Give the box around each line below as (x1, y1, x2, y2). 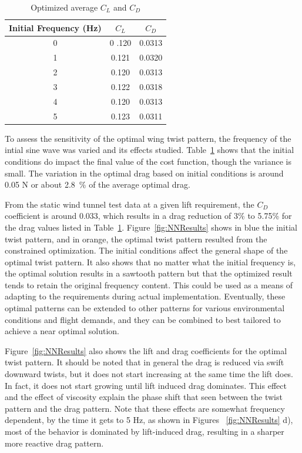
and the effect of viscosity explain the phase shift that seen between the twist (5, 391, 283, 403)
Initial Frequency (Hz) (9, 21, 102, 34)
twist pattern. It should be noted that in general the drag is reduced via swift (5, 356, 284, 368)
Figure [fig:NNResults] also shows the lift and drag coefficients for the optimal (5, 344, 287, 357)
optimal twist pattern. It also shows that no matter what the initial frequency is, (5, 255, 296, 268)
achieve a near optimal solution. (5, 325, 119, 337)
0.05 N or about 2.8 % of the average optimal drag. (5, 178, 190, 191)
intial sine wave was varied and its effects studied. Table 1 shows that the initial (5, 144, 294, 156)
